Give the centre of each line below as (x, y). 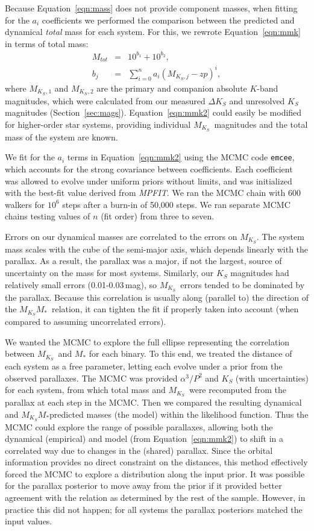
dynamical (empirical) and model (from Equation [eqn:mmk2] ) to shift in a (144, 438)
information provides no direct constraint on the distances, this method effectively (156, 462)
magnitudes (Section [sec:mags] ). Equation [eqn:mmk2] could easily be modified (153, 112)
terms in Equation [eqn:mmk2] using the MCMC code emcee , (181, 157)
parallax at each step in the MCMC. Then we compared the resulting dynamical (153, 402)
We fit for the (30, 157)
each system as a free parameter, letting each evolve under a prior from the (144, 366)
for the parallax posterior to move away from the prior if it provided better (143, 485)
